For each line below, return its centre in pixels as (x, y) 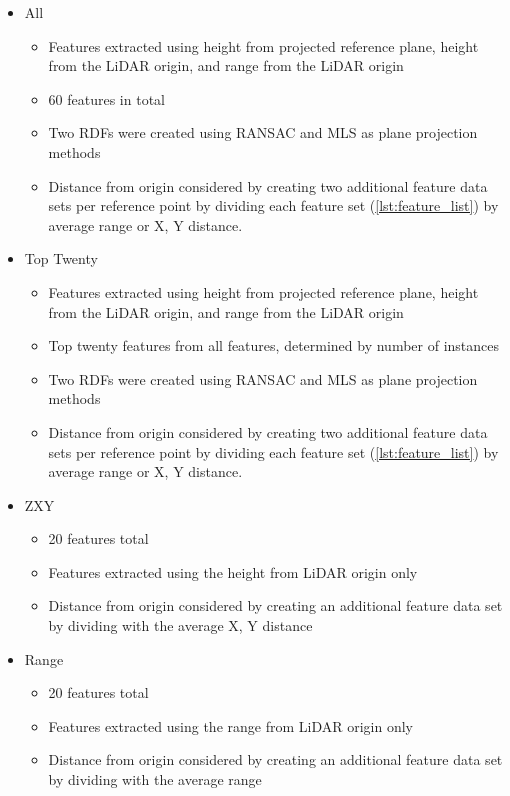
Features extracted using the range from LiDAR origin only (230, 725)
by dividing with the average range (155, 779)
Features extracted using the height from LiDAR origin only (233, 571)
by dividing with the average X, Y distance (180, 625)
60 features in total (106, 98)
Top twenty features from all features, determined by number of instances (274, 345)
